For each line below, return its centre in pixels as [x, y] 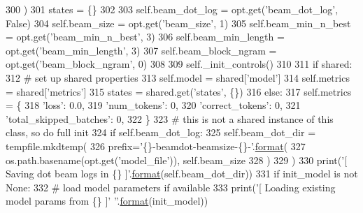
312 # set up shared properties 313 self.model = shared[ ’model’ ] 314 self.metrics [178, 77]
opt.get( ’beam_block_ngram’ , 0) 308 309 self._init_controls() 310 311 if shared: [179, 64]
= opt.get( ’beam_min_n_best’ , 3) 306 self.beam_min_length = [145, 37]
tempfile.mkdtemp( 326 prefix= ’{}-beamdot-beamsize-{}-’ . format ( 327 [156, 146]
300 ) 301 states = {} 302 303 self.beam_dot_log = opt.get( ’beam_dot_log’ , [172, 9]
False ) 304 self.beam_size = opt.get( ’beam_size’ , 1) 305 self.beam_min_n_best [178, 23]
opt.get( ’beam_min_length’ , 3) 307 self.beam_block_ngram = [141, 50]
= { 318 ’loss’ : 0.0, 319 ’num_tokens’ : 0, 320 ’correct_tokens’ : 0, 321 [153, 105]
